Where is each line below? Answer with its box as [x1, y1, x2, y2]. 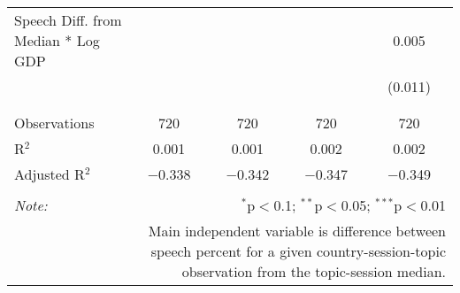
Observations [14, 112, 95, 133]
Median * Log [14, 30, 100, 50]
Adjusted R [14, 164, 85, 184]
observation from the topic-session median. [181, 261, 446, 281]
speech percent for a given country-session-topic [150, 241, 446, 261]
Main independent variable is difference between [148, 220, 446, 241]
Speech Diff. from [14, 10, 122, 30]
